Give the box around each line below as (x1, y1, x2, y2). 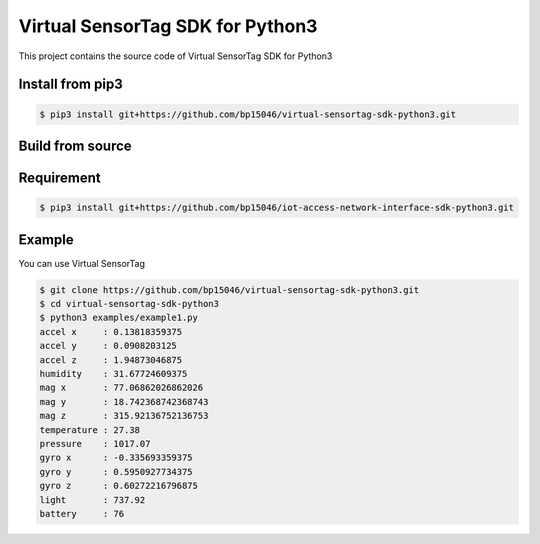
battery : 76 (39, 508, 125, 519)
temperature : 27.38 (39, 424, 140, 435)
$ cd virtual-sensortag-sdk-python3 (39, 298, 220, 310)
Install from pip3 (18, 76, 124, 93)
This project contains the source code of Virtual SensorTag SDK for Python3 (18, 50, 333, 62)
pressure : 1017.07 (39, 438, 151, 449)
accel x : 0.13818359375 (39, 326, 183, 337)
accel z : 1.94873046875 (39, 354, 183, 365)
